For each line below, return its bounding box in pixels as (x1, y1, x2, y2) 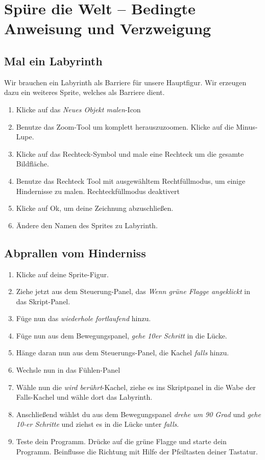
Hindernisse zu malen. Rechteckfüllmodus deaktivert (16, 185, 180, 196)
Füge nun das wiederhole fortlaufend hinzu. (16, 313, 151, 324)
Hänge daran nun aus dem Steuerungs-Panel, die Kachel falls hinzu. (16, 347, 229, 358)
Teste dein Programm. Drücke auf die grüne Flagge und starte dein (16, 436, 227, 447)
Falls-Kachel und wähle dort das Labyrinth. (16, 392, 153, 402)
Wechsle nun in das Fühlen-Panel (16, 365, 121, 375)
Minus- (236, 121, 258, 132)
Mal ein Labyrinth (4, 53, 103, 68)
